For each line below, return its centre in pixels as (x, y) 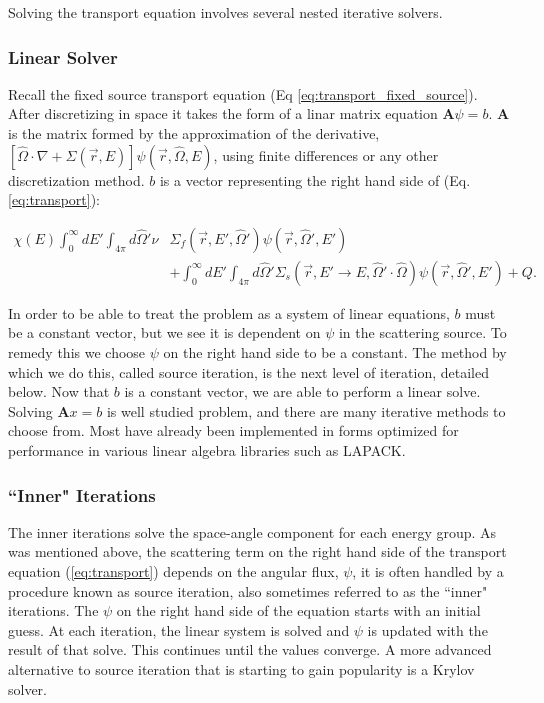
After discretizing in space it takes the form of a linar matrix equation (223, 113)
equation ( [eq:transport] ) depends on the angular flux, (173, 571)
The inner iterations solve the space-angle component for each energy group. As (252, 531)
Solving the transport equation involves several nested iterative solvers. (225, 12)
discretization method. (76, 179)
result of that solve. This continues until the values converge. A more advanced (250, 649)
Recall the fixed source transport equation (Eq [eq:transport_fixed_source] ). (243, 93)
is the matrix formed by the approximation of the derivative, (194, 133)
